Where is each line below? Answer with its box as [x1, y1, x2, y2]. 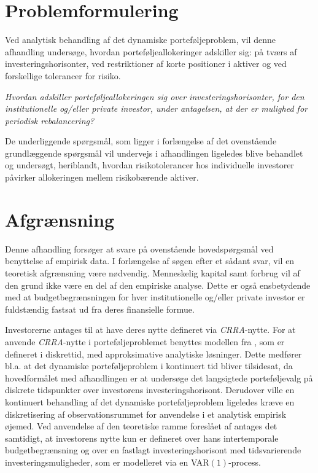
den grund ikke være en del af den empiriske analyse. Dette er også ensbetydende [5, 278, 311, 291]
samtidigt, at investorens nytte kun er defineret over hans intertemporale [5, 431, 279, 444]
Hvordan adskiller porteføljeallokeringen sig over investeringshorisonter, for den [5, 90, 304, 103]
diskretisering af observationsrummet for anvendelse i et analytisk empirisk [5, 407, 287, 420]
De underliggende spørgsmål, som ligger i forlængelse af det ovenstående [5, 135, 277, 147]
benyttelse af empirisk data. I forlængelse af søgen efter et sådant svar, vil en [5, 254, 295, 267]
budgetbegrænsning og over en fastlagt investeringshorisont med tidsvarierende [5, 444, 301, 456]
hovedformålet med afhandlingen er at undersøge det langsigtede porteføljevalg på [5, 371, 313, 384]
